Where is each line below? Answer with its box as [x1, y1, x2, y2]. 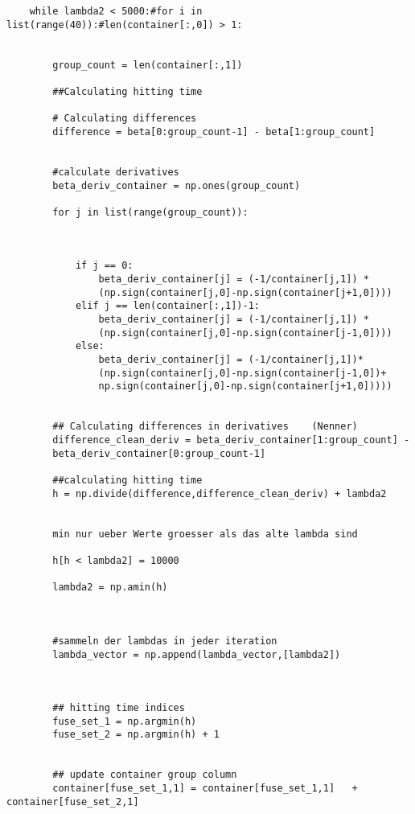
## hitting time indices [52, 702, 185, 714]
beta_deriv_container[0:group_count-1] [52, 447, 266, 459]
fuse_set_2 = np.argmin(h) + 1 [52, 729, 220, 741]
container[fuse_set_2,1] [6, 795, 139, 808]
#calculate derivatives [52, 166, 179, 178]
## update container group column [52, 769, 237, 781]
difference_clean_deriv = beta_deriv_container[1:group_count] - [52, 434, 410, 446]
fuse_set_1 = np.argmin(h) [52, 715, 197, 727]
